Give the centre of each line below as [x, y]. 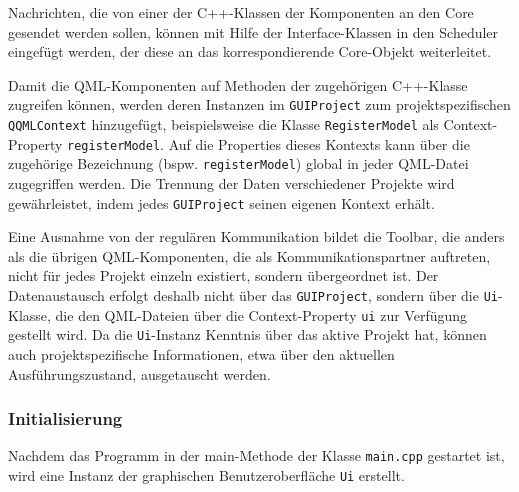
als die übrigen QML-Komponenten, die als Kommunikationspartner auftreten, [249, 255]
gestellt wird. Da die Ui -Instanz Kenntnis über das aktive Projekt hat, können [247, 334]
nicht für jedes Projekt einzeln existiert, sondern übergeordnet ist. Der [223, 275]
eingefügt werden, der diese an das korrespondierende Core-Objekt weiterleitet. [250, 51]
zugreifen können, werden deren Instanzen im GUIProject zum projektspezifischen [259, 104]
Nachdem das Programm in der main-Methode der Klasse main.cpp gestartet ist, [256, 455]
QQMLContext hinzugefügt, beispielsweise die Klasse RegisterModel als [223, 124]
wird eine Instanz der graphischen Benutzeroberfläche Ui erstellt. [206, 475]
